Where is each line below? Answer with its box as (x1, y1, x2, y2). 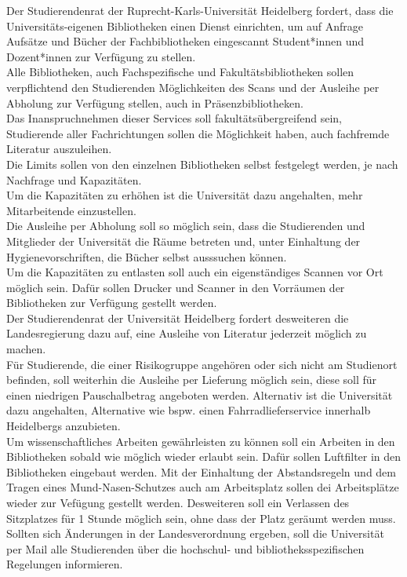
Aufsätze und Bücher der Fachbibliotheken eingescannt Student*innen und (6, 33, 365, 49)
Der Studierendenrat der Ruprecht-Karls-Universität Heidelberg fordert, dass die (6, 2, 394, 18)
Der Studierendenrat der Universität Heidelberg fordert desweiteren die (6, 309, 349, 326)
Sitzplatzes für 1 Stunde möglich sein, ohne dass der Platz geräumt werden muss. (6, 509, 396, 526)
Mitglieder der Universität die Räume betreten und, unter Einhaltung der (6, 232, 361, 249)
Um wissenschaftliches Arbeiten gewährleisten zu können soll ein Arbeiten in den (6, 433, 395, 449)
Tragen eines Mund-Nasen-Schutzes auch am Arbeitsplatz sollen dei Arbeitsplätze (6, 479, 399, 495)
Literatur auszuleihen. (6, 141, 112, 157)
